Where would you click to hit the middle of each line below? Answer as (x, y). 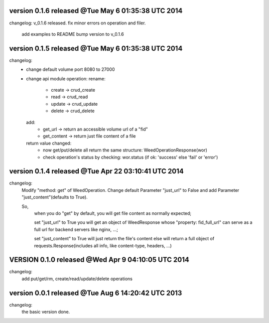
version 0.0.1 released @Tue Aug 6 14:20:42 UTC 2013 (96, 293)
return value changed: (49, 143)
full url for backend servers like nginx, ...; (76, 229)
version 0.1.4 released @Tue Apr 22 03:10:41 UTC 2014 (96, 171)
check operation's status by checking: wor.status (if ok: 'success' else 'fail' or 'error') (131, 157)
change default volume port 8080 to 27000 (70, 69)
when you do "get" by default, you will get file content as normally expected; (113, 213)
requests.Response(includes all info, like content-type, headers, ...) (103, 245)
